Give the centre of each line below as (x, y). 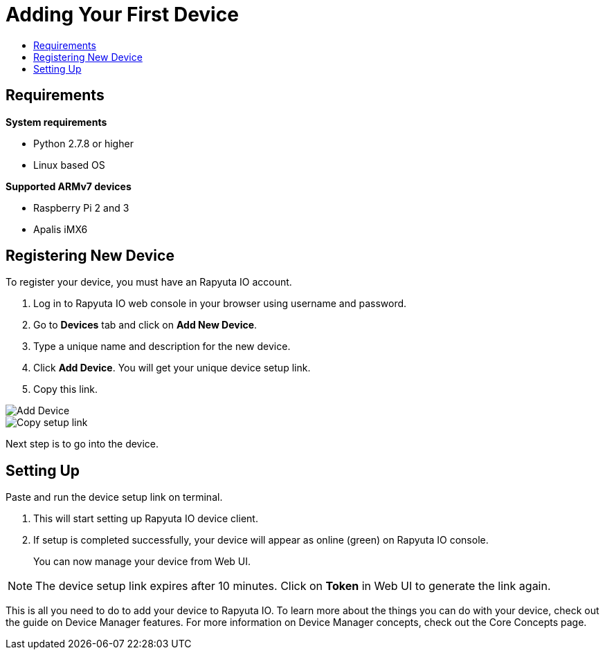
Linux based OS (69, 165)
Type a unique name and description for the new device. (162, 347)
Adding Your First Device (122, 15)
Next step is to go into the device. (82, 444)
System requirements (56, 122)
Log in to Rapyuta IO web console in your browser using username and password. (220, 304)
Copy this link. (66, 389)
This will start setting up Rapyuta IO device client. (146, 519)
